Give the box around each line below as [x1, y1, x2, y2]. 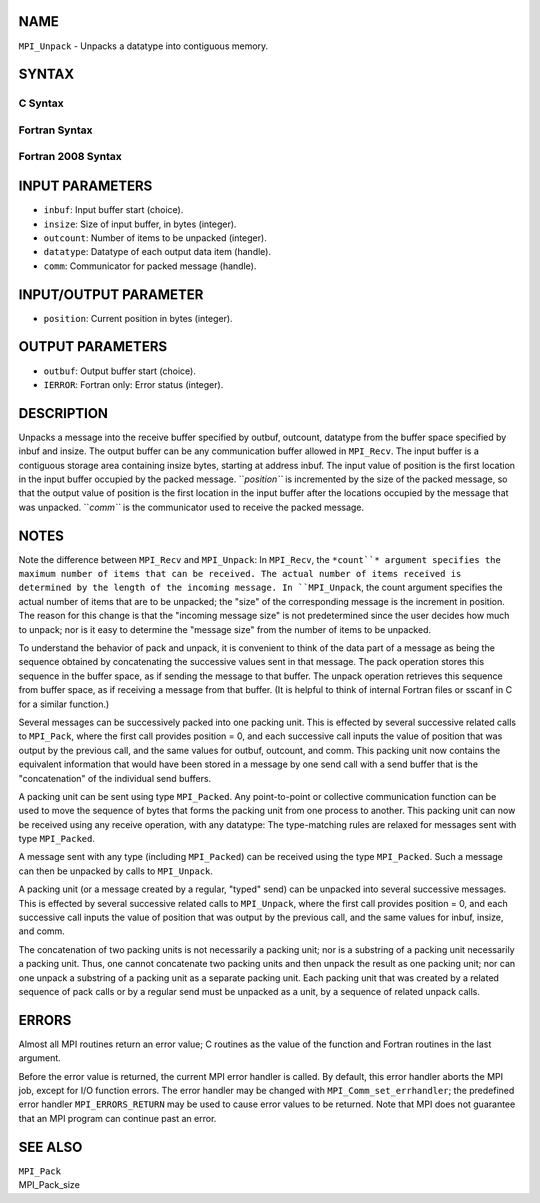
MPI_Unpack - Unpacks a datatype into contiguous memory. [18, 40, 269, 52]
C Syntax [18, 96, 64, 110]
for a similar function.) [18, 698, 110, 710]
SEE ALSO [18, 1138, 83, 1155]
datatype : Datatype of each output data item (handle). [43, 246, 272, 258]
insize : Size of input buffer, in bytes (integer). [43, 218, 237, 230]
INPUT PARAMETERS [18, 178, 153, 195]
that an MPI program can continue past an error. [18, 1112, 217, 1124]
